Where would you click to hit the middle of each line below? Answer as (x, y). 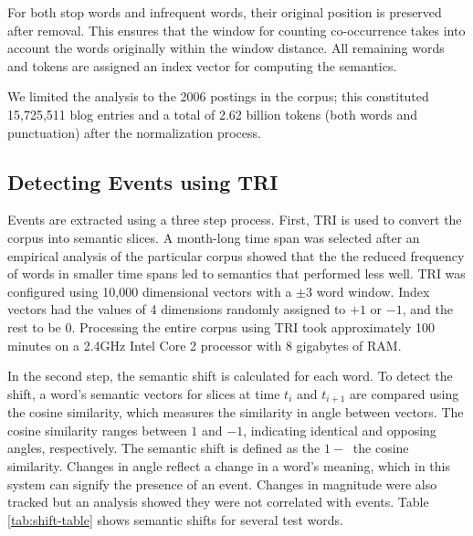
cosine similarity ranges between (97, 430)
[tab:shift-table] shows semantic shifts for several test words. (175, 519)
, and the (427, 309)
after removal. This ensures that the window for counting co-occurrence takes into (236, 30)
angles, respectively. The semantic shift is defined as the (164, 448)
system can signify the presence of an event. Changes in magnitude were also (222, 483)
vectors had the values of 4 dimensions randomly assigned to (177, 309)
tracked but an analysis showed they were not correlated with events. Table (218, 502)
